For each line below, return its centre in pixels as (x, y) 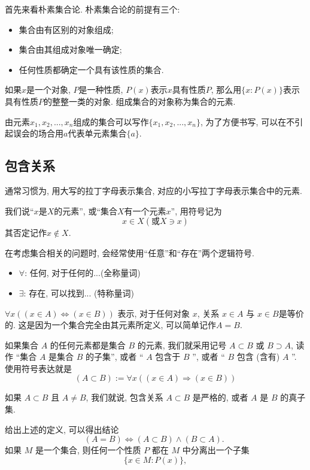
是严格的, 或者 (220, 397)
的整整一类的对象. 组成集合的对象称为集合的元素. (140, 101)
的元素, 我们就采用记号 (182, 345)
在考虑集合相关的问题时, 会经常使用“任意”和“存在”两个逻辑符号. (130, 252)
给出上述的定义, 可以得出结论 (62, 429)
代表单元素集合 (97, 133)
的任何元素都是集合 (88, 345)
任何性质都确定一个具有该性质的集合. (91, 69)
